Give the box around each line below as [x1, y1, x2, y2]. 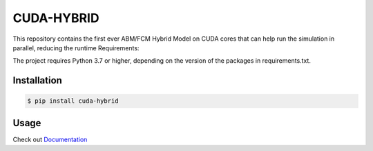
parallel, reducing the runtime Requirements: [12, 43, 140, 52]
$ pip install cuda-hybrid [27, 97, 119, 105]
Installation [12, 74, 62, 86]
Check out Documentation [12, 135, 88, 143]
